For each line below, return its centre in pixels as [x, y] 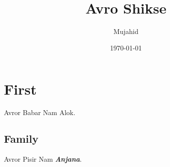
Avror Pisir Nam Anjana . [43, 159]
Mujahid [126, 31]
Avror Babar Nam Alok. [40, 112]
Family [21, 139]
